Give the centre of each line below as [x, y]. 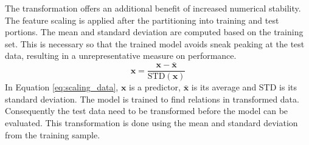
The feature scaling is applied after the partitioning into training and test [142, 20]
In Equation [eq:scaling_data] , [62, 87]
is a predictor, [155, 87]
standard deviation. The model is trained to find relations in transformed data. [152, 99]
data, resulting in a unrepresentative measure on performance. [121, 56]
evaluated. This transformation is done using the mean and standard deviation [151, 123]
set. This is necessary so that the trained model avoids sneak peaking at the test [155, 43]
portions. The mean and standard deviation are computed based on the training [154, 32]
